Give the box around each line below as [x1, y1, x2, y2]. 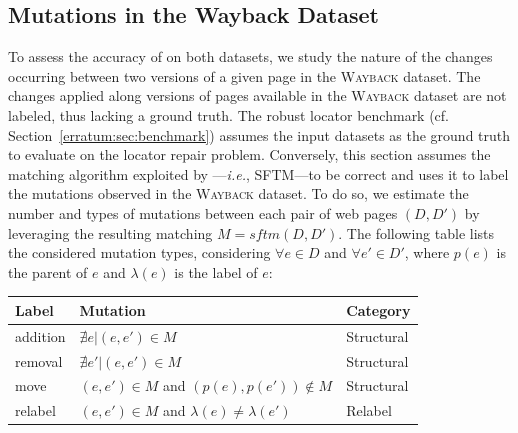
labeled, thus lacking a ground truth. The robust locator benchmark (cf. [8, 104, 450, 125]
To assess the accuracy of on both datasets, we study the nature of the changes [8, 46, 493, 67]
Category [346, 299, 411, 320]
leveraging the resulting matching [8, 222, 213, 243]
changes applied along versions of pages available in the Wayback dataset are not [8, 85, 507, 106]
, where [404, 242, 450, 263]
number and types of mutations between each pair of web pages [8, 202, 398, 223]
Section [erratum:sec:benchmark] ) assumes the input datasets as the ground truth [8, 124, 511, 145]
